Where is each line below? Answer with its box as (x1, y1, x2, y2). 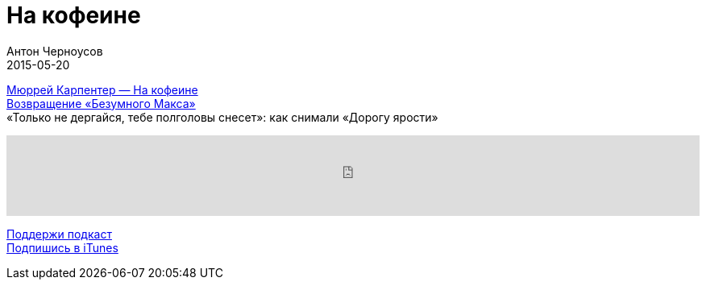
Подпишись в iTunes (6, 240, 118, 255)
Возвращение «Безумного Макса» (6, 96, 196, 110)
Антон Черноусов (6, 44, 103, 58)
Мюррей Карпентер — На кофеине (6, 82, 198, 97)
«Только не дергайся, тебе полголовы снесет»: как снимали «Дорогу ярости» (6, 110, 438, 124)
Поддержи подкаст (6, 226, 112, 241)
